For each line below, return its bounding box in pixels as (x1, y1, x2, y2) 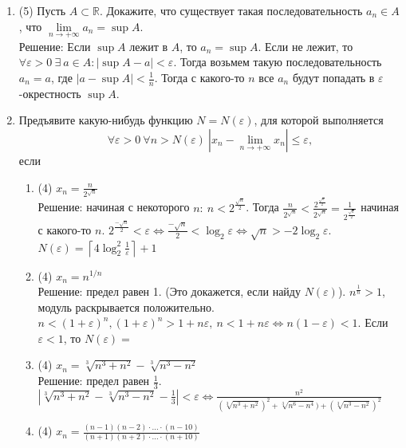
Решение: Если (18, 37, 91, 54)
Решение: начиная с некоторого (37, 198, 190, 215)
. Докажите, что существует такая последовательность (99, 2, 363, 18)
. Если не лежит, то (258, 37, 353, 54)
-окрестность (18, 84, 81, 101)
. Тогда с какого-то (154, 69, 245, 85)
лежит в (129, 37, 168, 54)
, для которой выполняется (254, 112, 384, 128)
